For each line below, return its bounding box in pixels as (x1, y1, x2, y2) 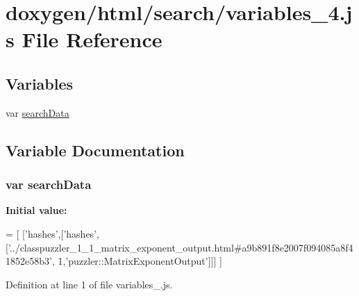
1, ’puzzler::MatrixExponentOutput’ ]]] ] (58, 254, 222, 268)
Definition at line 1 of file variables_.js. (6, 277, 173, 291)
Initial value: (6, 203, 67, 217)
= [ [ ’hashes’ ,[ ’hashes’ (6, 226, 97, 240)
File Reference (22, 25, 162, 54)
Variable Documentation (6, 139, 185, 161)
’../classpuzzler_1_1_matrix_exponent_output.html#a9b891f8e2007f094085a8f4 (8, 240, 353, 254)
